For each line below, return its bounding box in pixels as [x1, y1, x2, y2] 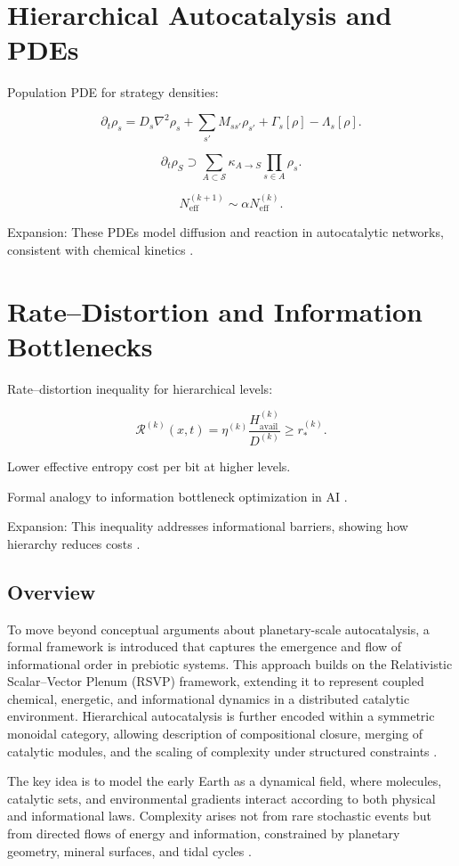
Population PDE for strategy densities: [7, 83, 219, 102]
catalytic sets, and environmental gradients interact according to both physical [7, 788, 436, 807]
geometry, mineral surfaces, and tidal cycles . [7, 841, 252, 860]
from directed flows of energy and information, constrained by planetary [7, 824, 400, 843]
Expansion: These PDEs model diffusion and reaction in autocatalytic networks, [7, 223, 444, 241]
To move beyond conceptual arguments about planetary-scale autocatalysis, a [7, 619, 430, 638]
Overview [7, 577, 96, 605]
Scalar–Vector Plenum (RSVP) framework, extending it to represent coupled [7, 672, 424, 690]
